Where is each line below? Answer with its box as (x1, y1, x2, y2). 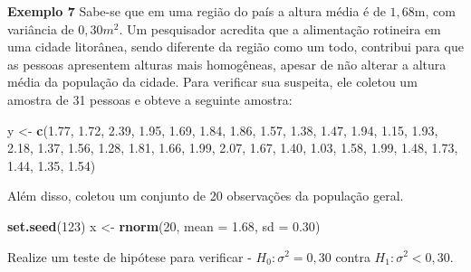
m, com (414, 2, 456, 20)
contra (335, 247, 370, 266)
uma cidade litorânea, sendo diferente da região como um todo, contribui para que (7, 37, 464, 56)
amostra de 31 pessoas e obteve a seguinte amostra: (7, 89, 293, 108)
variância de (7, 19, 74, 38)
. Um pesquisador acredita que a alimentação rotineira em (119, 19, 441, 38)
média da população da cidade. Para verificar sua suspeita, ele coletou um (7, 72, 418, 91)
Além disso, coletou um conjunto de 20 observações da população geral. (7, 186, 404, 205)
